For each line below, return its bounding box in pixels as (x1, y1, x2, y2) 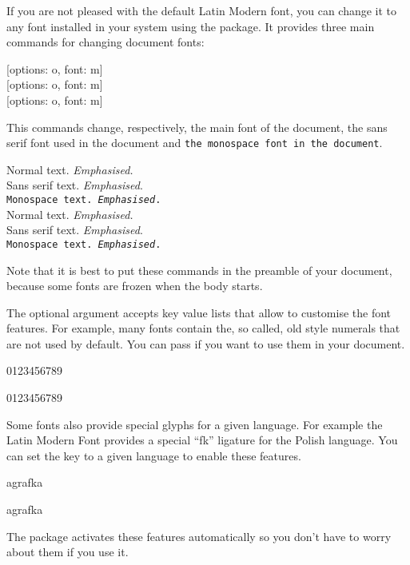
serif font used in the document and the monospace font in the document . (6, 134, 383, 151)
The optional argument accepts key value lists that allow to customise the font (6, 304, 392, 320)
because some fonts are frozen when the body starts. (6, 277, 263, 294)
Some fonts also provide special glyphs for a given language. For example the (6, 416, 383, 432)
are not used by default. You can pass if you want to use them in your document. (6, 335, 405, 352)
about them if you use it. (6, 543, 129, 560)
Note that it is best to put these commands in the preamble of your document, (6, 261, 392, 278)
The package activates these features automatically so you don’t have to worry (6, 527, 392, 544)
